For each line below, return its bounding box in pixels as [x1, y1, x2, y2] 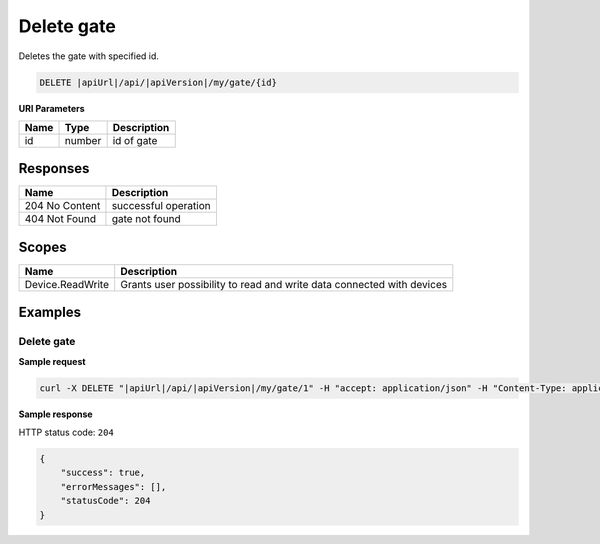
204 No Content [24, 199, 101, 213]
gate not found [111, 212, 182, 226]
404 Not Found [24, 212, 97, 226]
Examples [18, 304, 82, 321]
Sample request [18, 355, 86, 367]
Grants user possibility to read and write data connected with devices [120, 277, 448, 291]
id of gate [112, 133, 158, 147]
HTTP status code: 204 [18, 426, 114, 439]
